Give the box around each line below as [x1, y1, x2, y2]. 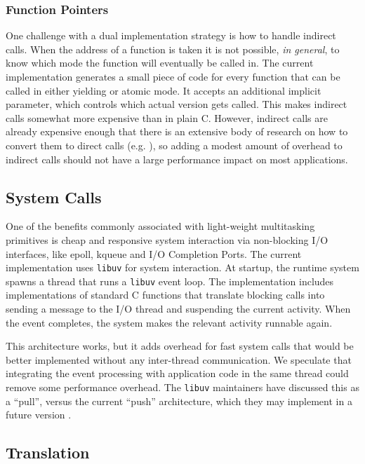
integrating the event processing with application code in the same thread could [6, 366, 349, 381]
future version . [6, 407, 72, 422]
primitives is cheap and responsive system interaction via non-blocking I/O [6, 232, 328, 247]
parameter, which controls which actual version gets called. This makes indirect [6, 97, 347, 111]
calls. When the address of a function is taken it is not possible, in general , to [6, 41, 340, 56]
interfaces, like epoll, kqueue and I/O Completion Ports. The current [6, 246, 302, 261]
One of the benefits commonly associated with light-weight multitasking [6, 219, 315, 233]
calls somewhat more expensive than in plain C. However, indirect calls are [6, 110, 328, 125]
